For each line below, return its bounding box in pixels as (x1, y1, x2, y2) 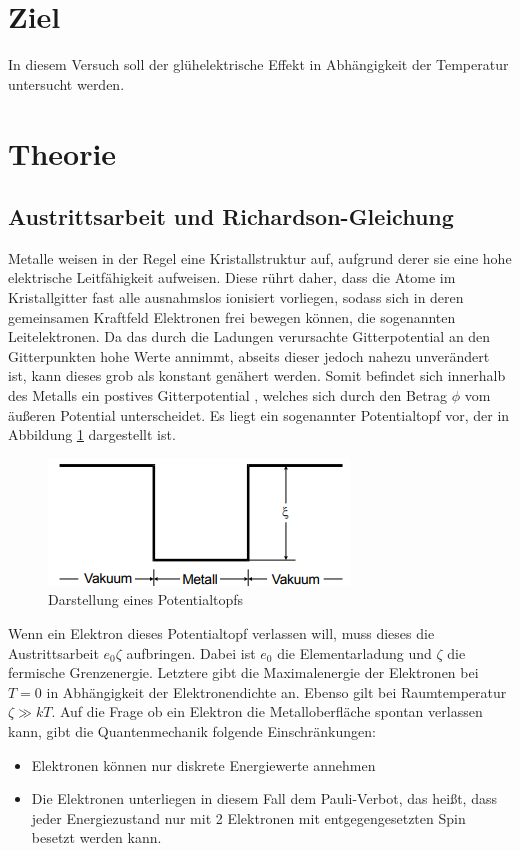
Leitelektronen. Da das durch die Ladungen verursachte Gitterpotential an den (8, 326, 491, 347)
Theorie (8, 132, 117, 173)
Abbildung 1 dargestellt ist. (8, 424, 176, 445)
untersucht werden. (8, 73, 125, 94)
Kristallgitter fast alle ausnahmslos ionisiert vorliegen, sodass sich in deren (8, 287, 464, 308)
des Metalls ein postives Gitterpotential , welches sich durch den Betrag (8, 385, 448, 406)
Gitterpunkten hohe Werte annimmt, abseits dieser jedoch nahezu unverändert (8, 345, 490, 366)
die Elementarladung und (277, 642, 432, 663)
